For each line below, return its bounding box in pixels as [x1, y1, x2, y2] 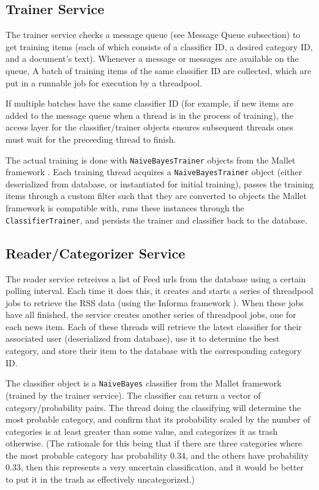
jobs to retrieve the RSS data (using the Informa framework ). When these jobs [6, 296, 304, 309]
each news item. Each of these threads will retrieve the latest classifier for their [6, 320, 302, 333]
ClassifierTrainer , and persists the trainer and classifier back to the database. [6, 213, 307, 226]
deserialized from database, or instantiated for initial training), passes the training [6, 177, 314, 190]
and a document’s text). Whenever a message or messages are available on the [6, 52, 299, 65]
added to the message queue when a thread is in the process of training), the [6, 108, 293, 121]
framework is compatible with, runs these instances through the [6, 202, 244, 214]
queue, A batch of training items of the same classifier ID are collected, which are [6, 64, 312, 77]
